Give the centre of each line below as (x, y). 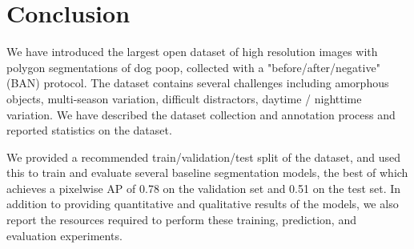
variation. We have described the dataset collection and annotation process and (201, 114)
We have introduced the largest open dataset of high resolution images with (192, 52)
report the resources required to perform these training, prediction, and (181, 220)
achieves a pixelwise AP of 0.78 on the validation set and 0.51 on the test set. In (204, 188)
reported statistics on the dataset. (89, 130)
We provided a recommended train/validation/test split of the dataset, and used (203, 157)
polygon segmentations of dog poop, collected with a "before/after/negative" (193, 67)
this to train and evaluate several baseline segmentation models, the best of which (207, 173)
